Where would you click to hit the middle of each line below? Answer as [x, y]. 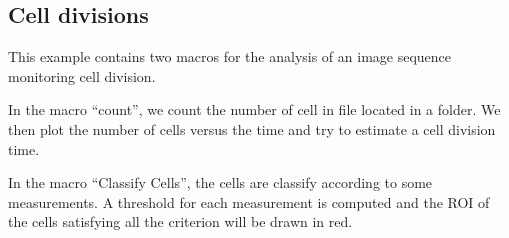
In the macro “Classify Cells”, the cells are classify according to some [220, 182]
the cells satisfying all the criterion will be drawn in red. [180, 221]
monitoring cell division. [82, 75]
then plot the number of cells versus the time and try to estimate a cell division [252, 128]
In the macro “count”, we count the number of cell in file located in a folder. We [254, 109]
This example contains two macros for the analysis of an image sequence [230, 56]
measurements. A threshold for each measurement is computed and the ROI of [249, 201]
